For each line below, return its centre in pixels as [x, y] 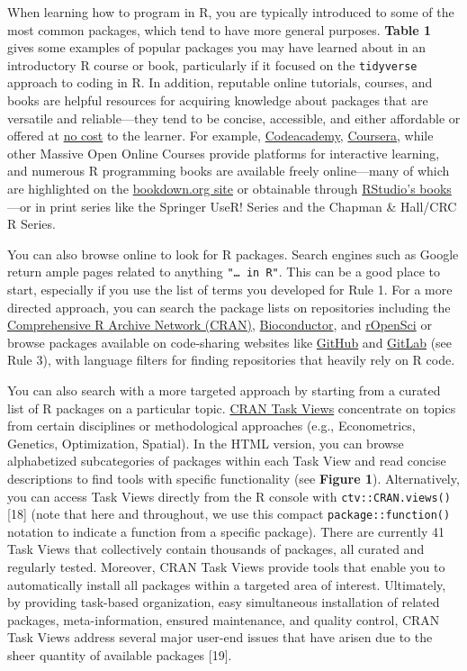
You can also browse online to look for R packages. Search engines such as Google [233, 254]
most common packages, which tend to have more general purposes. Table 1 [220, 29]
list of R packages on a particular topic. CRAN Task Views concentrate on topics [232, 408]
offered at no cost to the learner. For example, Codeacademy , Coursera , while [220, 136]
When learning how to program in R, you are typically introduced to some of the [231, 12]
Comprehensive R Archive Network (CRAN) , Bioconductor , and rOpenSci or [220, 325]
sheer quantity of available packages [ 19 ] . [120, 655]
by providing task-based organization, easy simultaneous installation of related [224, 602]
